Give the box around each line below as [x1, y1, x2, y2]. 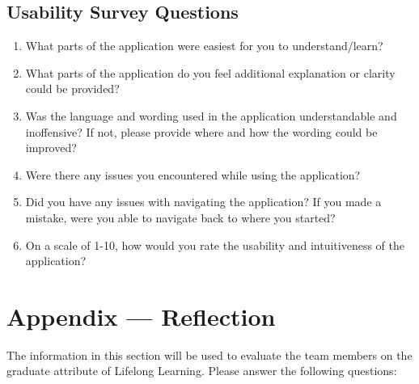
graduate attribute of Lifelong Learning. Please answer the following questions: [6, 362, 397, 379]
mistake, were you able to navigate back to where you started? [25, 209, 336, 226]
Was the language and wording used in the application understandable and [25, 107, 397, 124]
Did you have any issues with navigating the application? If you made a [25, 193, 382, 210]
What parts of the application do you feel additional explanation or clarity [25, 64, 396, 81]
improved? [25, 139, 77, 156]
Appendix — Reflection [6, 299, 276, 332]
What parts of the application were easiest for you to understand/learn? [25, 37, 383, 54]
